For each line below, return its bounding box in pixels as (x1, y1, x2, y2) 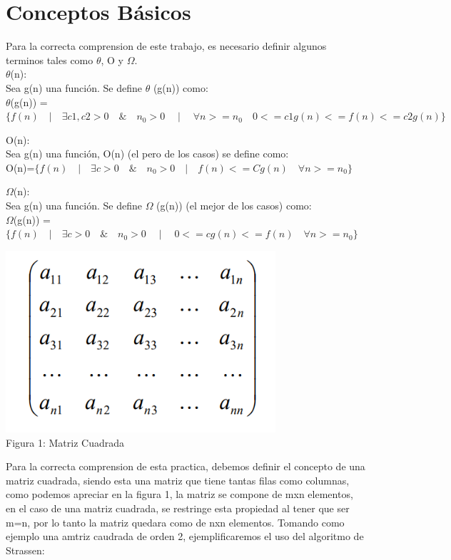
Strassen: (6, 542, 45, 557)
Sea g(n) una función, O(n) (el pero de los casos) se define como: (6, 146, 289, 161)
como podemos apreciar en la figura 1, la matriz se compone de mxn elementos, (6, 487, 353, 502)
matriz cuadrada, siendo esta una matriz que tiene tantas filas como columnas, (6, 472, 350, 487)
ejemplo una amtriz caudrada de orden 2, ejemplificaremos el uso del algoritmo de (6, 529, 364, 544)
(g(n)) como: (153, 80, 208, 95)
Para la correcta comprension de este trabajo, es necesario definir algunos (6, 38, 327, 53)
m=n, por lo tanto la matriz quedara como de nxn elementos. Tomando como (6, 514, 345, 529)
